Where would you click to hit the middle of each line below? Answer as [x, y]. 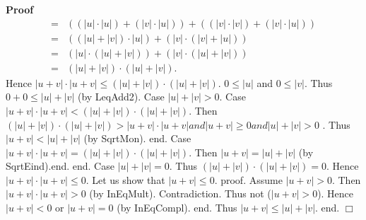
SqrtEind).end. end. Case [60, 166]
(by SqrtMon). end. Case [137, 138]
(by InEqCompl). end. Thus [177, 208]
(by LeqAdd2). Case [121, 97]
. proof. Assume [248, 179]
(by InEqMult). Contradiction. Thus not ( [180, 193]
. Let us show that [125, 179]
